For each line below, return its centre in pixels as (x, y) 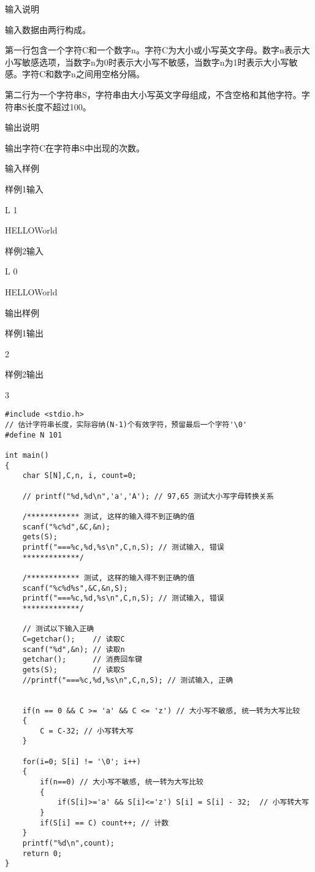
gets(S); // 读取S (74, 669)
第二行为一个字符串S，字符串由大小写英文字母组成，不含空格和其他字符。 (153, 94)
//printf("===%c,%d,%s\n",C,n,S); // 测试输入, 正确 (128, 680)
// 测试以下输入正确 (58, 629)
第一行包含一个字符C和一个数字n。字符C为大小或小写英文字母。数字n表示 (153, 50)
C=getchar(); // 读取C (74, 639)
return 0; (42, 853)
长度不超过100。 (59, 106)
